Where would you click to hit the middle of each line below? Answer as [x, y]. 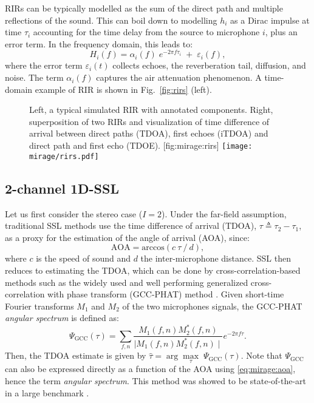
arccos [153, 248]
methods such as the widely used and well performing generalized [127, 282]
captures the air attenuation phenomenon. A [179, 77]
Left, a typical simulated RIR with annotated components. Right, [151, 110]
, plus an [281, 32]
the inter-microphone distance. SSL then [216, 258]
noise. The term [34, 77]
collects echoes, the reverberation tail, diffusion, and [209, 65]
